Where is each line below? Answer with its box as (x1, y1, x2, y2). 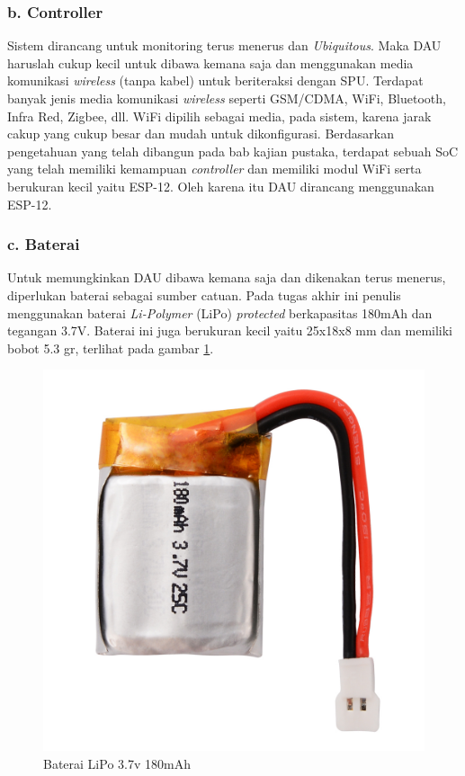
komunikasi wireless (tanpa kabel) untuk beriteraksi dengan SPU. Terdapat (7, 71, 424, 90)
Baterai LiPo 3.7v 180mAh (43, 754, 191, 772)
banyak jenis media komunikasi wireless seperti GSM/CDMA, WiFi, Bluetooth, (7, 89, 446, 107)
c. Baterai (7, 233, 80, 255)
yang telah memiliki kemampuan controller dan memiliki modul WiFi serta (7, 159, 422, 178)
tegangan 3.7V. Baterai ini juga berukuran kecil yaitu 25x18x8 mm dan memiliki (7, 321, 453, 340)
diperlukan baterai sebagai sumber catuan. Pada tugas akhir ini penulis (7, 285, 401, 304)
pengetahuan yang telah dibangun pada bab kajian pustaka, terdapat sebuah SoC (7, 141, 459, 160)
